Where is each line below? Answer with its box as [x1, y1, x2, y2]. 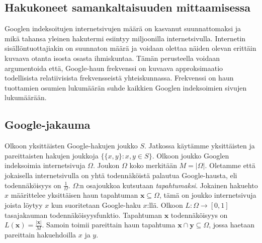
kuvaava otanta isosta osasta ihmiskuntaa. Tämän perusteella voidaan [5, 52, 220, 63]
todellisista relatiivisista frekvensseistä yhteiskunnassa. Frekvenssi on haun [5, 72, 234, 83]
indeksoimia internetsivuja [5, 160, 85, 171]
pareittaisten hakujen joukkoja [5, 150, 99, 160]
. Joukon [93, 160, 120, 171]
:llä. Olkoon [147, 199, 183, 210]
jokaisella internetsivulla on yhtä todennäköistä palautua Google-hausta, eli [5, 170, 237, 180]
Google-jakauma [5, 117, 91, 132]
